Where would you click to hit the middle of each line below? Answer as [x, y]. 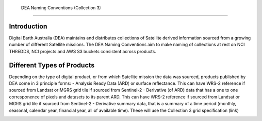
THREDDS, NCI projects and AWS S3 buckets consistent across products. [82, 51]
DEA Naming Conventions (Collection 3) [61, 8]
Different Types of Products [52, 65]
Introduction [28, 26]
